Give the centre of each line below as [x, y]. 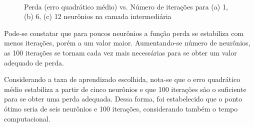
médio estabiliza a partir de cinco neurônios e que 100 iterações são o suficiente [125, 89]
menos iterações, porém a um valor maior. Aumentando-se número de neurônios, [127, 43]
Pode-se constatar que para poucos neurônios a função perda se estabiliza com [124, 33]
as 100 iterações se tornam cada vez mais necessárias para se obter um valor [120, 52]
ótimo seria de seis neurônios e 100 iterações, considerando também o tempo [121, 108]
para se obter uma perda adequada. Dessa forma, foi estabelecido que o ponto [123, 99]
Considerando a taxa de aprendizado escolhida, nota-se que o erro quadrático [122, 79]
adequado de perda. [34, 62]
